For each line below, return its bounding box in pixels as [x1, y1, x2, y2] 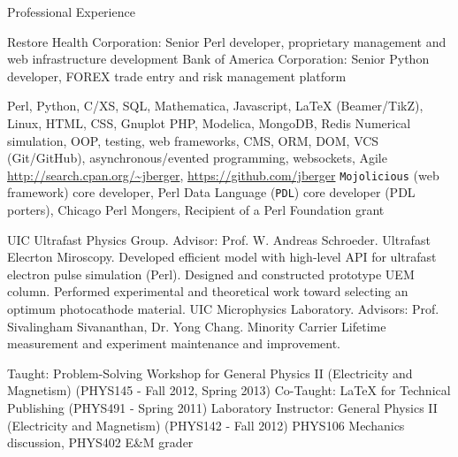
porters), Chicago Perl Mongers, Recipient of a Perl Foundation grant [7, 201, 385, 219]
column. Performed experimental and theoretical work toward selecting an [7, 282, 408, 301]
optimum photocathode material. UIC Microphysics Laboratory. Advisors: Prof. [7, 300, 439, 318]
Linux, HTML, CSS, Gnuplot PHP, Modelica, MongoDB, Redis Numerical [7, 113, 411, 132]
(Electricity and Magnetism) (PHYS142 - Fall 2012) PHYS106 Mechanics [7, 415, 405, 434]
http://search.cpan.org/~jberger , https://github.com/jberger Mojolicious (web [7, 165, 439, 184]
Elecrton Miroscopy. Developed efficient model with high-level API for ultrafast [7, 248, 437, 266]
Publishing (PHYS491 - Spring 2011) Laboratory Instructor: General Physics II [7, 399, 438, 416]
